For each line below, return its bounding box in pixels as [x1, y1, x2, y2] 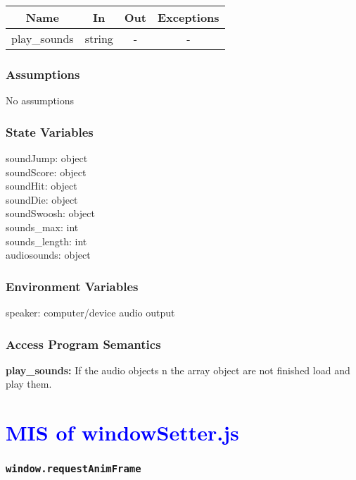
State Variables [6, 123, 94, 140]
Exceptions [158, 9, 220, 25]
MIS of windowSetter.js [6, 418, 239, 447]
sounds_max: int [6, 220, 79, 234]
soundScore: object [6, 164, 87, 179]
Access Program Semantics [6, 335, 161, 352]
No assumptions [6, 93, 75, 108]
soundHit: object [6, 178, 77, 193]
